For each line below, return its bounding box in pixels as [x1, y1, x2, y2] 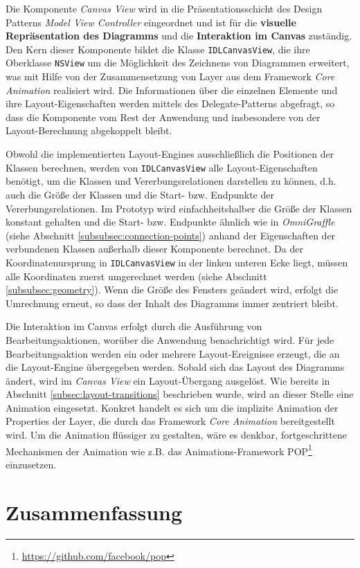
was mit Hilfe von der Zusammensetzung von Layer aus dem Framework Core [6, 69, 335, 84]
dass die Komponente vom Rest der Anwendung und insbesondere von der [6, 109, 321, 124]
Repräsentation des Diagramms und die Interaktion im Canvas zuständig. [6, 28, 352, 43]
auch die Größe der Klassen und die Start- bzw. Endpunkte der [6, 187, 274, 201]
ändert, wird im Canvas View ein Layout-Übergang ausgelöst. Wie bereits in [6, 373, 330, 387]
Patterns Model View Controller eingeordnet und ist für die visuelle [6, 15, 296, 29]
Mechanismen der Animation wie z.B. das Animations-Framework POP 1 [6, 441, 312, 458]
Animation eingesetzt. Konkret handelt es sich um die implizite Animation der [6, 400, 339, 414]
